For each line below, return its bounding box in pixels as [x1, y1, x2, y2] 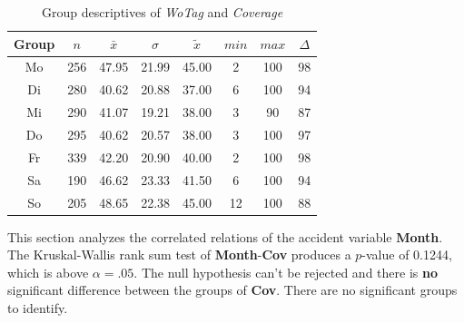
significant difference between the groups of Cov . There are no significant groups [7, 280, 458, 299]
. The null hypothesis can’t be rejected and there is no [133, 262, 438, 281]
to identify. [7, 298, 68, 317]
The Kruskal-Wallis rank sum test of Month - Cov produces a [7, 245, 351, 264]
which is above [7, 262, 89, 281]
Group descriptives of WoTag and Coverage [42, 3, 283, 21]
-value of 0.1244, [361, 245, 452, 264]
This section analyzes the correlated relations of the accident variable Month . [7, 227, 443, 246]
